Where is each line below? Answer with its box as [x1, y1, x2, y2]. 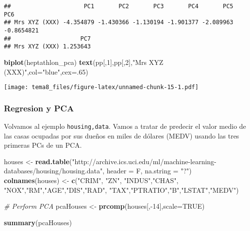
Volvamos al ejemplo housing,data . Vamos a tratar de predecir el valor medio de [4, 121, 246, 131]
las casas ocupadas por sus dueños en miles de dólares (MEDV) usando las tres [4, 130, 239, 140]
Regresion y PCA [4, 102, 74, 114]
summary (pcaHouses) [4, 217, 72, 227]
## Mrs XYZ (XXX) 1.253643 [4, 43, 91, 50]
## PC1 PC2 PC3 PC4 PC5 [4, 3, 233, 10]
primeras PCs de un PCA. [4, 140, 82, 150]
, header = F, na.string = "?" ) [102, 166, 192, 176]
